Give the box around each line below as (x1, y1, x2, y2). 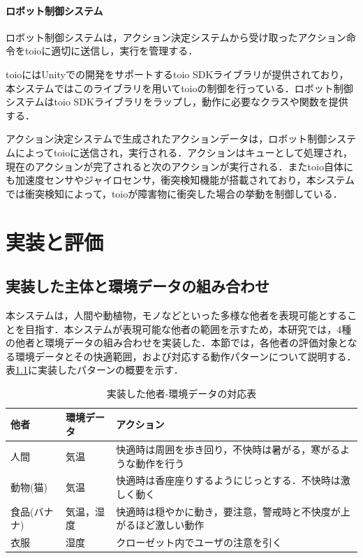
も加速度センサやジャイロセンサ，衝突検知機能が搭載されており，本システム (6, 172, 355, 187)
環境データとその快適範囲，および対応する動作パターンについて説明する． (15, 348, 357, 363)
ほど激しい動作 (135, 517, 205, 532)
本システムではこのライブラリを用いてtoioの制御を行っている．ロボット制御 (6, 80, 353, 95)
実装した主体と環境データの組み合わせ (6, 275, 269, 297)
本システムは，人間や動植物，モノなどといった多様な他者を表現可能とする (6, 307, 348, 322)
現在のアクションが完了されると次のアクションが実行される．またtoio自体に (6, 159, 353, 173)
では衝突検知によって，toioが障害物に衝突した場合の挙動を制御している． (6, 186, 343, 200)
